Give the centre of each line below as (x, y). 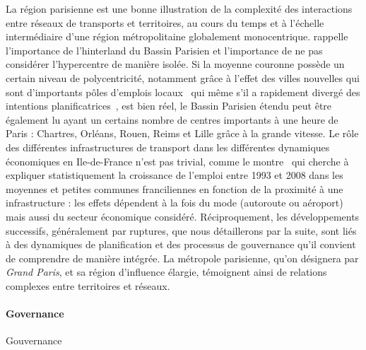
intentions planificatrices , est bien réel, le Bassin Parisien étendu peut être (169, 106)
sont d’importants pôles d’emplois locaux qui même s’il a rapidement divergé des (183, 92)
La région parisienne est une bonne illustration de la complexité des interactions (179, 8)
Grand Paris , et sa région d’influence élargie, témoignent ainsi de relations (166, 272)
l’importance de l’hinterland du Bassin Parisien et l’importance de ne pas (164, 50)
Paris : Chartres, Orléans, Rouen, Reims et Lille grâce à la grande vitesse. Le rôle (182, 133)
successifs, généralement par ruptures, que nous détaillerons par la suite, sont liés (181, 230)
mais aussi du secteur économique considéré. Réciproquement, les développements (183, 216)
